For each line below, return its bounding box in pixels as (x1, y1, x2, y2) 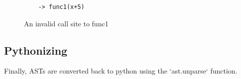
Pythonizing (4, 42, 68, 58)
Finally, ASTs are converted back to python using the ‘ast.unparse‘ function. (4, 66, 238, 76)
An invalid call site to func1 (24, 18, 109, 28)
